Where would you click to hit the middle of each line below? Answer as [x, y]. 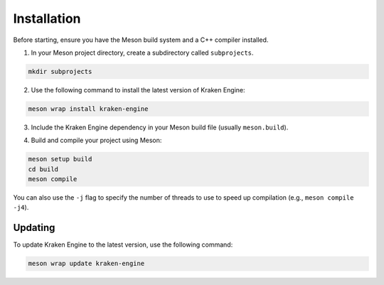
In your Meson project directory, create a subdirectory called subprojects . [142, 53]
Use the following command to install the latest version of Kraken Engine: [138, 90]
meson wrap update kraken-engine [86, 264]
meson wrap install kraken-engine [88, 109]
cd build [43, 169]
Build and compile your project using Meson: [96, 140]
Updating [34, 228]
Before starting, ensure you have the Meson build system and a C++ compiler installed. [141, 40]
